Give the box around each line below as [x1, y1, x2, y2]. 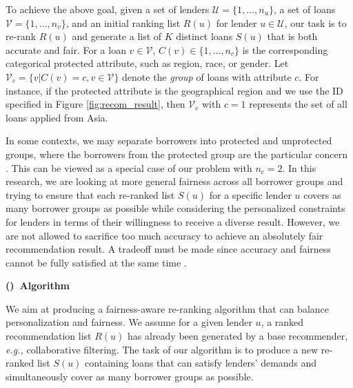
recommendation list [6, 329, 92, 343]
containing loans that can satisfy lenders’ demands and [85, 356, 317, 370]
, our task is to [284, 15, 347, 30]
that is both [267, 29, 318, 43]
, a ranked [261, 315, 304, 329]
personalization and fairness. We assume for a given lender [6, 315, 252, 329]
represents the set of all [249, 97, 347, 111]
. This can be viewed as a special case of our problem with [6, 160, 252, 175]
